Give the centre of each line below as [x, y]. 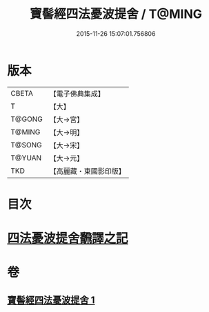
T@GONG [27, 119]
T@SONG [27, 145]
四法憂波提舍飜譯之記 [68, 239]
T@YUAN [26, 158]
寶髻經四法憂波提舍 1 [51, 300]
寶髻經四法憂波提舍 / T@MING [116, 14]
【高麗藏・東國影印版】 [87, 171]
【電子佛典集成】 [77, 94]
